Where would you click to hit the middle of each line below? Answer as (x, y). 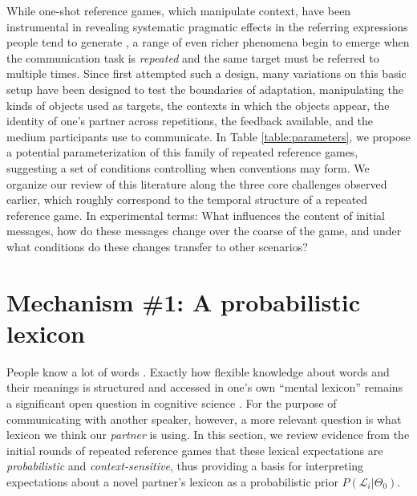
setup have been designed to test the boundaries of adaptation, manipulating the (205, 89)
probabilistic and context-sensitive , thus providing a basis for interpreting (185, 466)
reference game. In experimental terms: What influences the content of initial (196, 215)
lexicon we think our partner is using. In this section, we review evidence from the (208, 435)
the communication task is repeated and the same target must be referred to (193, 57)
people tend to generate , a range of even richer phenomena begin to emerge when (208, 42)
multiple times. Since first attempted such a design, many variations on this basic (206, 73)
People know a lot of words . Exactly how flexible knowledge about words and (198, 371)
